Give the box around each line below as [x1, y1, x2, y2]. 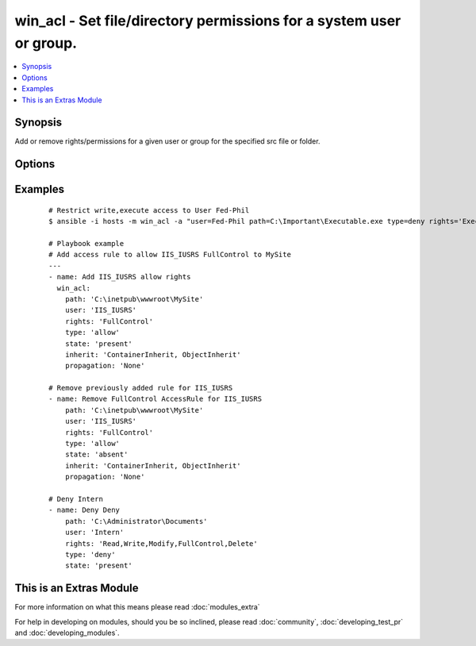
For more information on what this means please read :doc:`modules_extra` [14, 602, 261, 612]
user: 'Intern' [64, 528, 125, 537]
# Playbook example [48, 239, 125, 248]
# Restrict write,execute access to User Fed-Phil [48, 206, 250, 214]
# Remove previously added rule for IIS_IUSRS [48, 383, 233, 393]
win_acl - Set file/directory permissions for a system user [14, 12, 401, 29]
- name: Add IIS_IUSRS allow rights [48, 272, 191, 282]
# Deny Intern [48, 494, 103, 503]
